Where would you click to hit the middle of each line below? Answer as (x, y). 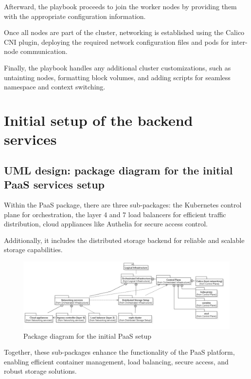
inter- (239, 42)
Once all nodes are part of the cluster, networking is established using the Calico (124, 32)
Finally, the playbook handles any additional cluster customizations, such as (117, 67)
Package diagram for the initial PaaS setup (88, 336)
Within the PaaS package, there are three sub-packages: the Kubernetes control (123, 204)
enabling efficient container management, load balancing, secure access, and (116, 361)
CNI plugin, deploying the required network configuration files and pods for (117, 42)
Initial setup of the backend (99, 120)
